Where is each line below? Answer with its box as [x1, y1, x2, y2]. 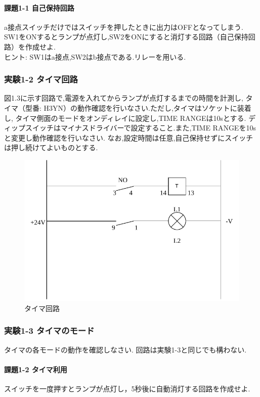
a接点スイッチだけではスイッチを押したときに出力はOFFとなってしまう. [4, 21, 243, 32]
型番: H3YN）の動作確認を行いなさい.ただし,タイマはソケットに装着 [25, 102, 251, 113]
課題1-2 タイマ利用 [4, 364, 67, 374]
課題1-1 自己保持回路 [4, 2, 74, 13]
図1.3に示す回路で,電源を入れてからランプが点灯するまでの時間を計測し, [4, 93, 243, 103]
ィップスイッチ [4, 122, 54, 133]
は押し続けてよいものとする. [4, 142, 98, 153]
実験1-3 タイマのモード [4, 324, 95, 337]
